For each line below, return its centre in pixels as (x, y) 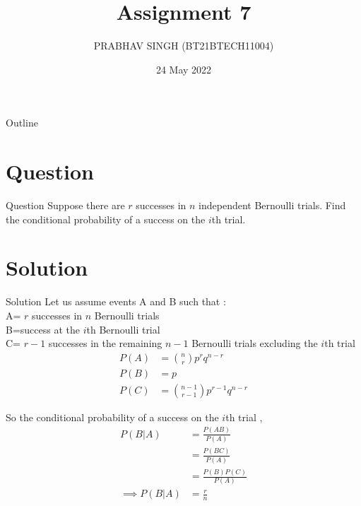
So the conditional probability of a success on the (112, 417)
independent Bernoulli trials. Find (272, 205)
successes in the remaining (105, 343)
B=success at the (43, 329)
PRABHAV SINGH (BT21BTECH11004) (184, 46)
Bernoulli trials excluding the (255, 343)
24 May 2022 (184, 69)
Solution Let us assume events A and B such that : (116, 301)
